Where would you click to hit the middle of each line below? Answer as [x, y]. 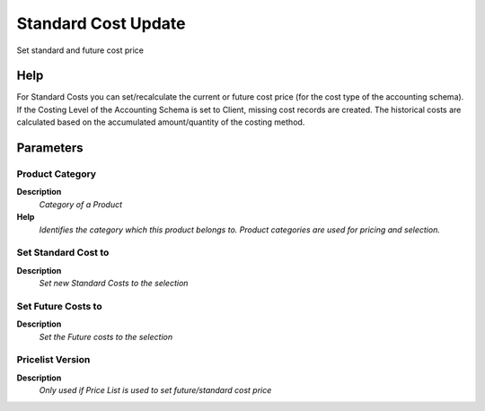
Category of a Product [81, 204]
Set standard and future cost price [80, 50]
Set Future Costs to [59, 306]
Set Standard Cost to [63, 253]
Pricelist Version [53, 360]
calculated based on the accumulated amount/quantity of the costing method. [161, 122]
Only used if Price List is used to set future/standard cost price [155, 390]
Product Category [57, 174]
